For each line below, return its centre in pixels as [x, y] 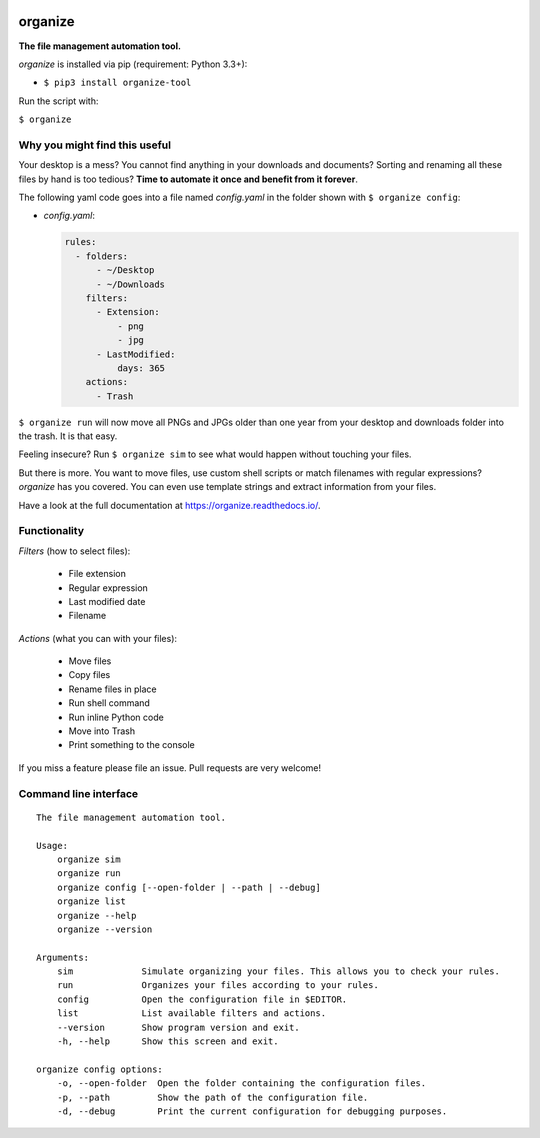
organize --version [104, 929]
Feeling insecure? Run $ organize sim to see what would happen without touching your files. [215, 454]
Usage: [52, 845]
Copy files [89, 675]
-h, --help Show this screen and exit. [167, 1041]
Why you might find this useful [95, 145]
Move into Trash [101, 731]
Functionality [51, 531]
